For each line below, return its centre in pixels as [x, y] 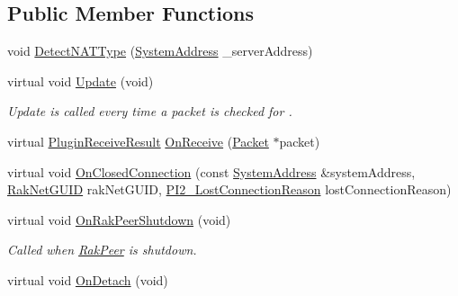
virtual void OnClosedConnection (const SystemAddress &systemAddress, [211, 171]
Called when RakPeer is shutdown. [102, 250]
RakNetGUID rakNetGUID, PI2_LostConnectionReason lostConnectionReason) [229, 189]
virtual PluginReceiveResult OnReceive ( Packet [138, 141]
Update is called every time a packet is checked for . [150, 111]
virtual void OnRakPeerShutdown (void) [119, 219]
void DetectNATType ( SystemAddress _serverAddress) [160, 51]
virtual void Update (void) [81, 81]
